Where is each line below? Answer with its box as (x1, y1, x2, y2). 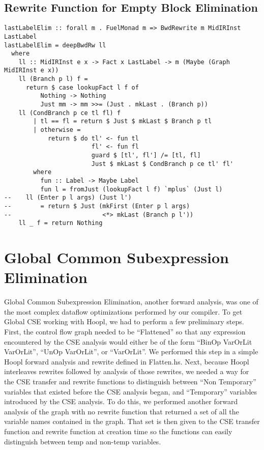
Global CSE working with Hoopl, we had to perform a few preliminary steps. (4, 316, 244, 327)
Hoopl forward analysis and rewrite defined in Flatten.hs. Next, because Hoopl (4, 356, 249, 367)
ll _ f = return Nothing (18, 219, 103, 227)
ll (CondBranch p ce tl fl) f (18, 109, 121, 117)
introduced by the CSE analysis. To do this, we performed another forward (4, 396, 238, 407)
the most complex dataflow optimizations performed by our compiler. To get (4, 306, 243, 317)
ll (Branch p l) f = (18, 75, 88, 83)
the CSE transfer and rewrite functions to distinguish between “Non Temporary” (4, 376, 256, 387)
